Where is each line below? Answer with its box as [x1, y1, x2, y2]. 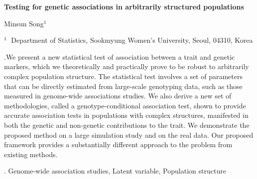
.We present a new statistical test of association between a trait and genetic [4, 51, 235, 62]
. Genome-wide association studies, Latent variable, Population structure [4, 166, 226, 176]
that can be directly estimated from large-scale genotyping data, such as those [4, 81, 243, 91]
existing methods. [4, 149, 58, 159]
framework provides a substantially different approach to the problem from [4, 139, 233, 150]
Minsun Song [4, 18, 44, 28]
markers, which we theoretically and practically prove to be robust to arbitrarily [4, 61, 249, 72]
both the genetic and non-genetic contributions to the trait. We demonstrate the [4, 119, 250, 130]
